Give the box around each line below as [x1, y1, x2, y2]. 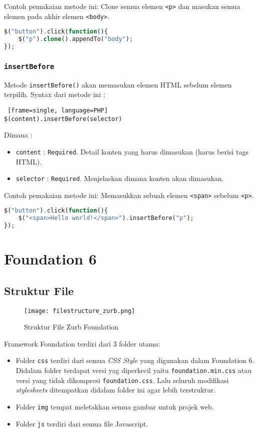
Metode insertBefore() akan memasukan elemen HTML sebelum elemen [4, 79, 232, 89]
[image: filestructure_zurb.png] [24, 307, 135, 314]
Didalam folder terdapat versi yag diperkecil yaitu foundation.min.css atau [15, 365, 251, 375]
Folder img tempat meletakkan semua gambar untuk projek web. [15, 401, 214, 412]
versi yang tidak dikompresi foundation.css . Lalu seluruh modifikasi [15, 374, 229, 385]
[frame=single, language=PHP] [7, 106, 108, 114]
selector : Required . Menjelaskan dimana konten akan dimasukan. [15, 173, 224, 183]
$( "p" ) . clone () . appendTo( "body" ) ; [18, 35, 133, 43]
